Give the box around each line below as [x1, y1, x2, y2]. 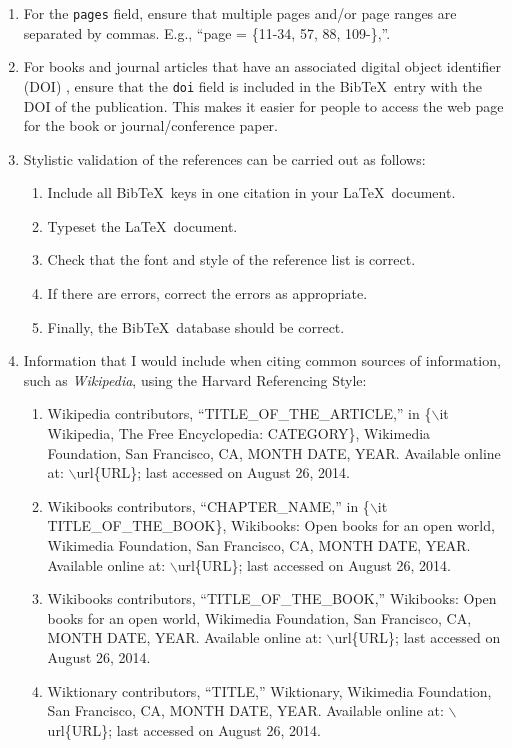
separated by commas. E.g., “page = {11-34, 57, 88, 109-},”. [23, 22, 391, 43]
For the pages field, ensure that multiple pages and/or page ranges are [23, 3, 457, 23]
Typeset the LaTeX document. [47, 215, 238, 236]
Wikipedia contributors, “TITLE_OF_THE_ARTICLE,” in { [47, 403, 432, 424]
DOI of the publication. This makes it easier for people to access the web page [23, 95, 504, 116]
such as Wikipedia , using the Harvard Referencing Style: [23, 369, 367, 390]
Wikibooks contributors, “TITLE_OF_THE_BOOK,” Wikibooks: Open [47, 588, 497, 609]
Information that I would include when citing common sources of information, [23, 350, 501, 371]
